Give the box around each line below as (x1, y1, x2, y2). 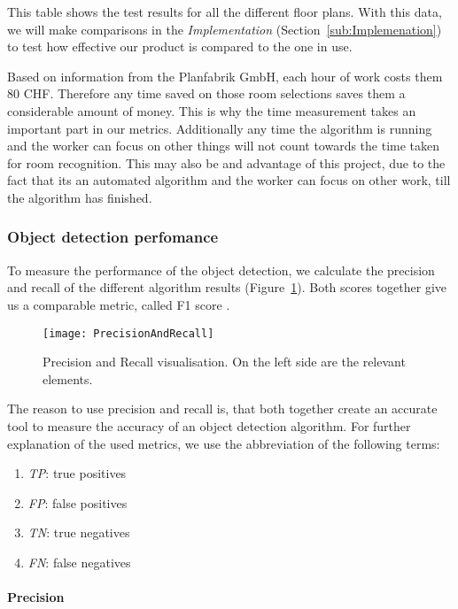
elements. (43, 369, 93, 388)
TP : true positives (27, 464, 127, 482)
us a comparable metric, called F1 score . (7, 295, 230, 313)
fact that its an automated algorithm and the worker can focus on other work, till (7, 171, 451, 189)
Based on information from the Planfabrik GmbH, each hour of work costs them (7, 66, 443, 85)
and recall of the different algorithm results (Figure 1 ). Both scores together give (7, 278, 447, 297)
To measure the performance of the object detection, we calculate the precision (7, 260, 435, 279)
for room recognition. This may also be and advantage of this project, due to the (7, 153, 446, 172)
